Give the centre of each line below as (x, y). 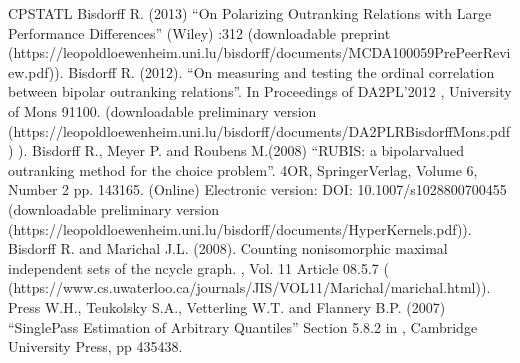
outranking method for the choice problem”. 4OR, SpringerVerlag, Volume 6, (243, 169)
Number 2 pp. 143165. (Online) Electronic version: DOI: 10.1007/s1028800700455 (257, 189)
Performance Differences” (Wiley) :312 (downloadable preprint (199, 32)
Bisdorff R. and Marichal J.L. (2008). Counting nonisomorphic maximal (228, 248)
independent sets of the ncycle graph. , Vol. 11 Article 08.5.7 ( (198, 267)
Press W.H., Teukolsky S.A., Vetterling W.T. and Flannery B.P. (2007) (227, 306)
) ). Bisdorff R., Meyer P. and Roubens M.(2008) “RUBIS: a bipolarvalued (236, 150)
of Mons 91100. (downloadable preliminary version (162, 110)
